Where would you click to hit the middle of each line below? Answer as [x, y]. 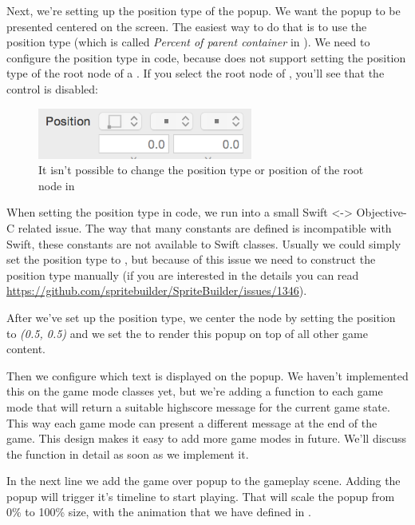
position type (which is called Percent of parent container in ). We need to [188, 42]
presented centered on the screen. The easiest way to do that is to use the [187, 26]
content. [26, 349]
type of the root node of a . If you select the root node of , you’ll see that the [196, 73]
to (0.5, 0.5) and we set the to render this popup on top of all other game [187, 333]
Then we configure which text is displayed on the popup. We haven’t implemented [207, 375]
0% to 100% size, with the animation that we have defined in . [159, 512]
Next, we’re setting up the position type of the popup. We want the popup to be [204, 10]
